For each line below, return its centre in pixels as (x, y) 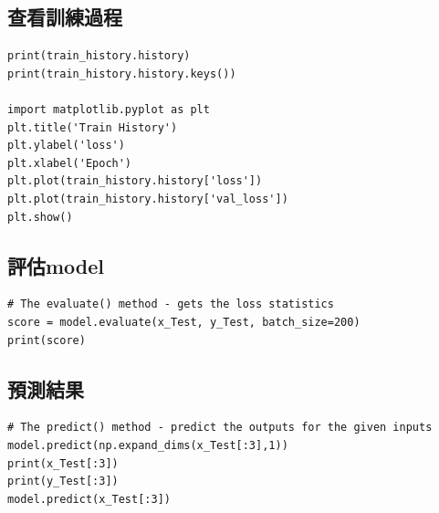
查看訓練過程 (65, 17)
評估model (56, 265)
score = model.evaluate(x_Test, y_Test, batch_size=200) (184, 322)
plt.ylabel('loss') (66, 146)
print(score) (47, 340)
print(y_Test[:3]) (63, 482)
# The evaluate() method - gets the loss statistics (171, 304)
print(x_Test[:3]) (63, 463)
